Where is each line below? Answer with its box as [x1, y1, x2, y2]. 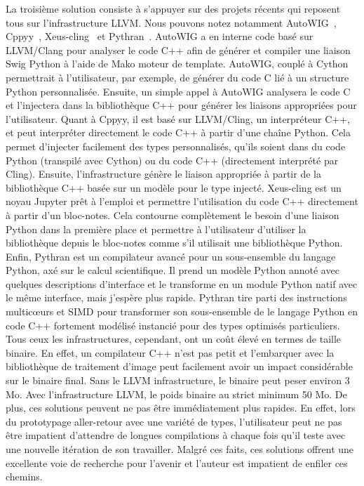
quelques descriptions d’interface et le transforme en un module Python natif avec [6, 276, 358, 291]
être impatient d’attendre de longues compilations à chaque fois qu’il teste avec [6, 428, 346, 442]
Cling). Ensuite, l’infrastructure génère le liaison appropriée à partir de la [6, 166, 321, 181]
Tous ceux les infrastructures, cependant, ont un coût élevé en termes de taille [6, 331, 342, 346]
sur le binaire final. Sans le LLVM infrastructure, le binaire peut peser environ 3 [6, 373, 350, 388]
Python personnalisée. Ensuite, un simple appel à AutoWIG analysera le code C [6, 84, 351, 98]
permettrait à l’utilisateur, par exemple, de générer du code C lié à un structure [6, 70, 349, 84]
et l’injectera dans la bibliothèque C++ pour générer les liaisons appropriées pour [6, 98, 357, 112]
